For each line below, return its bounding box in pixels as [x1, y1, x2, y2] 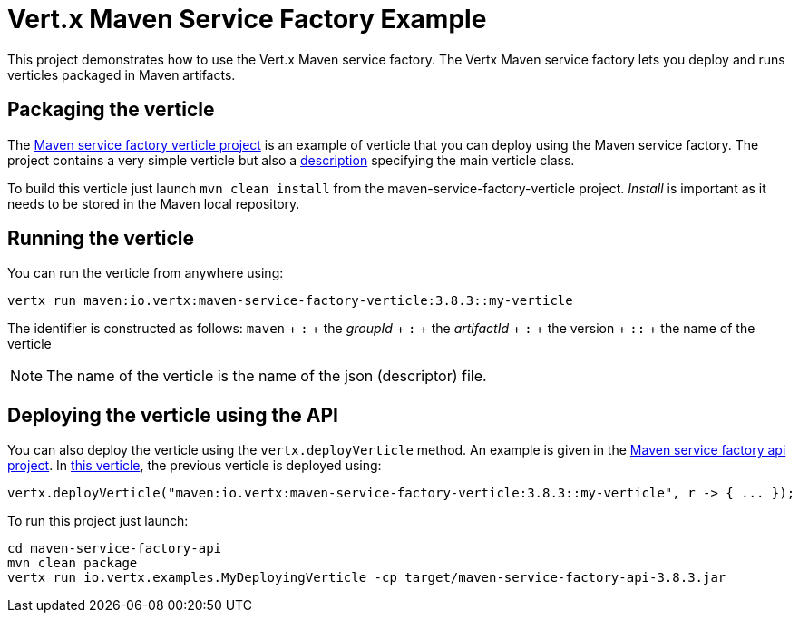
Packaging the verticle [7, 98, 215, 122]
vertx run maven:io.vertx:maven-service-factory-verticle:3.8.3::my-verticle [7, 293, 573, 309]
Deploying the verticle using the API [7, 403, 338, 427]
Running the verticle [7, 227, 194, 251]
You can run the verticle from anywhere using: [7, 265, 284, 281]
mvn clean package [7, 556, 138, 571]
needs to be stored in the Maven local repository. [7, 195, 300, 212]
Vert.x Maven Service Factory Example [7, 4, 487, 34]
